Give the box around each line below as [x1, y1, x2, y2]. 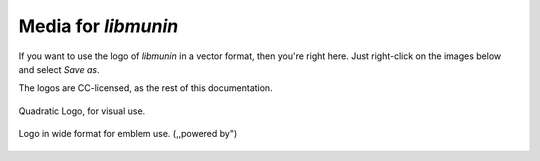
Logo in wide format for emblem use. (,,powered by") [18, 128, 238, 140]
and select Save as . [18, 63, 100, 75]
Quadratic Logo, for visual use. [18, 105, 146, 117]
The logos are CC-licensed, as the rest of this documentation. [18, 82, 274, 94]
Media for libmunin [18, 15, 179, 37]
